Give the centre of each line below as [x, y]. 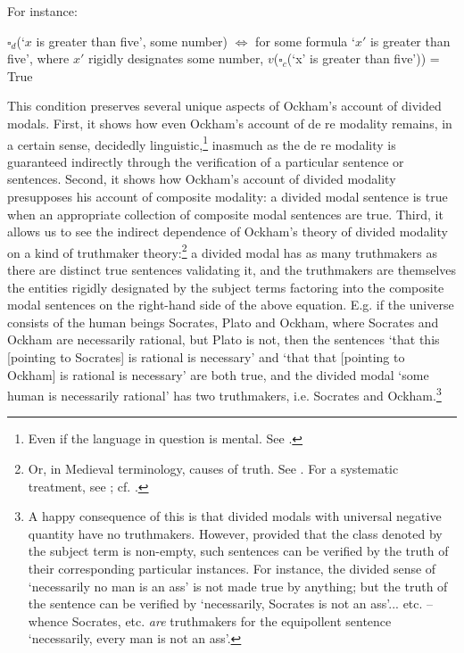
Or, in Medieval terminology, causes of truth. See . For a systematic [213, 469]
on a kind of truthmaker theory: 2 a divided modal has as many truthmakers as [222, 251]
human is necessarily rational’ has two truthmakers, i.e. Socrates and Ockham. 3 [224, 394]
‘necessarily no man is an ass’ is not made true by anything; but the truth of [238, 586]
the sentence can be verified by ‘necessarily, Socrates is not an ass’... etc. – [231, 603]
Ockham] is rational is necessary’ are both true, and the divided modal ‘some [218, 374]
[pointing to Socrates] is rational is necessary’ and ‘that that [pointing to [206, 357]
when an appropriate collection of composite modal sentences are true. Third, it [225, 214]
